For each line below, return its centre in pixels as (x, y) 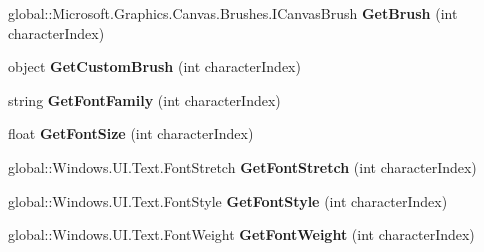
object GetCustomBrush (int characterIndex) (154, 66)
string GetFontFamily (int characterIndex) (144, 99)
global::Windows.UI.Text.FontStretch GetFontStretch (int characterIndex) (242, 166)
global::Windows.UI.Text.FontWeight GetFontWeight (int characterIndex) (241, 234)
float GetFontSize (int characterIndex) (131, 133)
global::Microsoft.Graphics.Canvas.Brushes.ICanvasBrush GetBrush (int (233, 13)
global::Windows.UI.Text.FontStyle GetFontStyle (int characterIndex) (228, 200)
